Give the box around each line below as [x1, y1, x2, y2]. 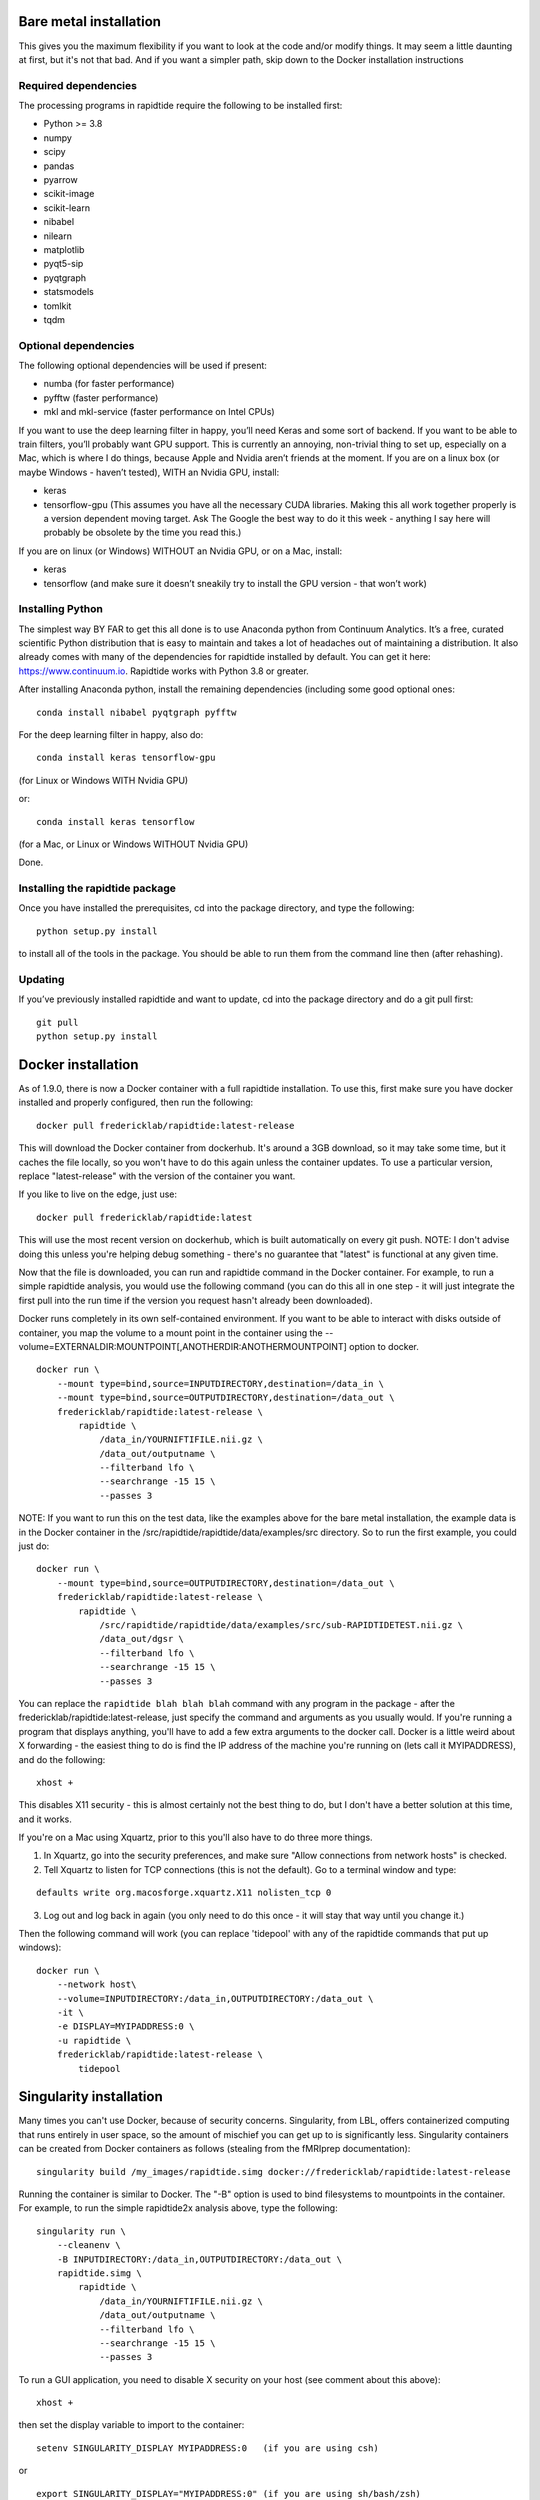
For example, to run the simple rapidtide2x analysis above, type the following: [18, 2202, 339, 2214]
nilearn [43, 230, 72, 242]
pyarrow [43, 174, 79, 185]
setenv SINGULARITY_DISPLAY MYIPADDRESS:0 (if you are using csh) [36, 2442, 379, 2454]
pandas [43, 160, 75, 172]
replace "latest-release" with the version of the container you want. [18, 1170, 296, 1182]
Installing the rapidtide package [18, 881, 177, 895]
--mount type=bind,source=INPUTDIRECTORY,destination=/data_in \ [56, 1378, 385, 1389]
